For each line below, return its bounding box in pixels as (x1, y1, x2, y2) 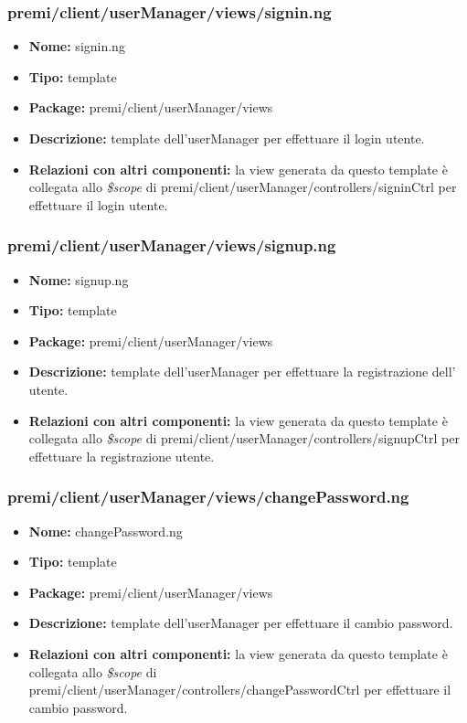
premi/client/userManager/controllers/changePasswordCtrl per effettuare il (28, 680, 451, 699)
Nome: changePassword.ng (28, 521, 183, 540)
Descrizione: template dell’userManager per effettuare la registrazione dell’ (28, 362, 456, 381)
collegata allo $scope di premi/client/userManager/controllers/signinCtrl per (28, 177, 457, 197)
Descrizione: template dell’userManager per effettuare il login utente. (28, 129, 425, 147)
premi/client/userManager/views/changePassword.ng (7, 485, 409, 508)
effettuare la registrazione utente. (28, 446, 215, 465)
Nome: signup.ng (28, 270, 129, 289)
